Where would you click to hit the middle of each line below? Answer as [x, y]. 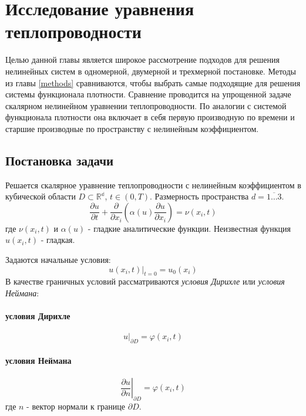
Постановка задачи [60, 160]
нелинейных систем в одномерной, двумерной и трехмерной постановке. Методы [151, 71]
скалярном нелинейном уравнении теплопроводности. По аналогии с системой [146, 105]
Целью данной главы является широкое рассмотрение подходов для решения [142, 60]
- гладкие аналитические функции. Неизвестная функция [189, 228]
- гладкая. [58, 240]
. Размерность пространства [199, 196]
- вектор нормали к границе [76, 406]
